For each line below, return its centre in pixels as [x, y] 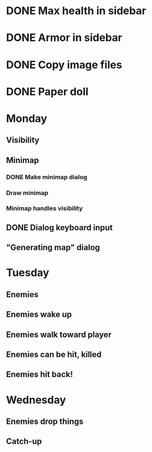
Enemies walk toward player [59, 335]
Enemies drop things [45, 421]
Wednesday [36, 400]
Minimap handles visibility [44, 208]
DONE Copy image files [64, 64]
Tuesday [28, 273]
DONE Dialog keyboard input [60, 227]
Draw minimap [27, 192]
